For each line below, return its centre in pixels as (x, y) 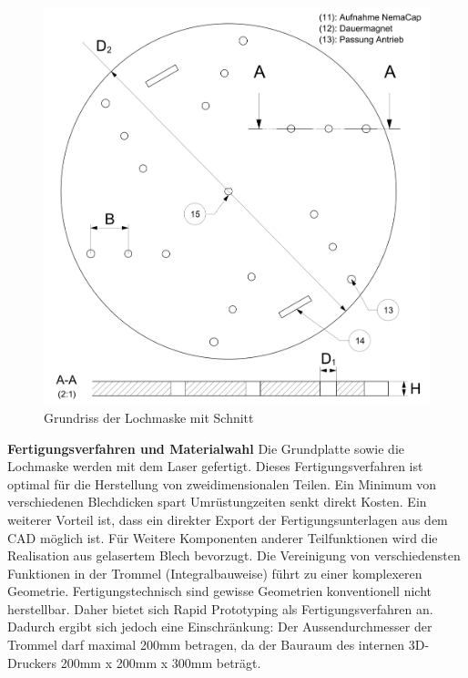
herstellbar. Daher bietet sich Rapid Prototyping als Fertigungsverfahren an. (220, 608)
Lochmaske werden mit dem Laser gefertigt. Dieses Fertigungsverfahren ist (215, 466)
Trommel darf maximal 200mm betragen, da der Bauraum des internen (206, 645)
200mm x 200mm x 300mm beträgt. (161, 662)
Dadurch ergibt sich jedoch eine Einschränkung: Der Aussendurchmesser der (220, 627)
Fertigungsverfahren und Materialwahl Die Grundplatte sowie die (206, 448)
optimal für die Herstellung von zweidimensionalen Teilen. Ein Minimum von (222, 483)
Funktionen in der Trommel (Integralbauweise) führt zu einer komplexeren (215, 573)
